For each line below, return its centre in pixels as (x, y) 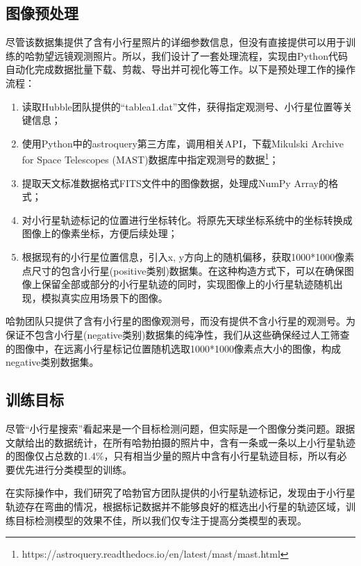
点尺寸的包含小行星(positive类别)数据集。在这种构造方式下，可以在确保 (183, 270)
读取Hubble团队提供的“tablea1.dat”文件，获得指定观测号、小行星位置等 (182, 106)
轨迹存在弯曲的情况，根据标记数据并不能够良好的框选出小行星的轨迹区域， (176, 506)
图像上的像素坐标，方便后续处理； (100, 233)
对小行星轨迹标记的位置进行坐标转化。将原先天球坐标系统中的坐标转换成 (187, 219)
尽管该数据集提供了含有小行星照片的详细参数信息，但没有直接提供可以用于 (176, 42)
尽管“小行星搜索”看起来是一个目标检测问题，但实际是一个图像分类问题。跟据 (180, 428)
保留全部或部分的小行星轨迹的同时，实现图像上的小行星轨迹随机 (187, 284)
